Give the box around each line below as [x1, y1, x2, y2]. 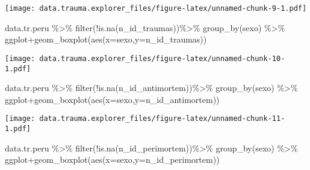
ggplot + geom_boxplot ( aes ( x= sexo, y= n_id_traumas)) [5, 33, 207, 45]
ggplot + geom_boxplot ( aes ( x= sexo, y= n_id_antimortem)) [5, 93, 220, 105]
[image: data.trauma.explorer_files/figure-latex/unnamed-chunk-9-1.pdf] [5, 4, 307, 13]
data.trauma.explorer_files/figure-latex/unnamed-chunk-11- [39, 114, 285, 123]
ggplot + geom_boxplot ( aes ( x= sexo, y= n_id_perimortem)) [5, 153, 220, 166]
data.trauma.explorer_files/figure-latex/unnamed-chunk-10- [39, 54, 285, 63]
